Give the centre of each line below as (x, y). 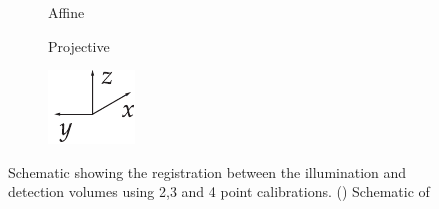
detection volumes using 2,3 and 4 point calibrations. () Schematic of (219, 191)
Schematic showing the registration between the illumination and (207, 171)
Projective (79, 45)
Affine (66, 12)
